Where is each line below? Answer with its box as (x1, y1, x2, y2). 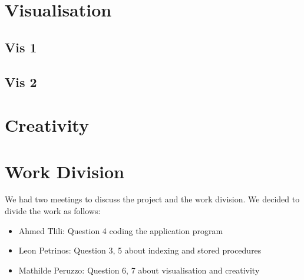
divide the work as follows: (5, 205, 101, 217)
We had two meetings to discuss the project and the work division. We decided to (5, 193, 300, 205)
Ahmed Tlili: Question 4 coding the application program (18, 224, 223, 236)
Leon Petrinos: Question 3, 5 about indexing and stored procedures (18, 244, 262, 256)
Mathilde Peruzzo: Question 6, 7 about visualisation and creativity (18, 264, 260, 276)
